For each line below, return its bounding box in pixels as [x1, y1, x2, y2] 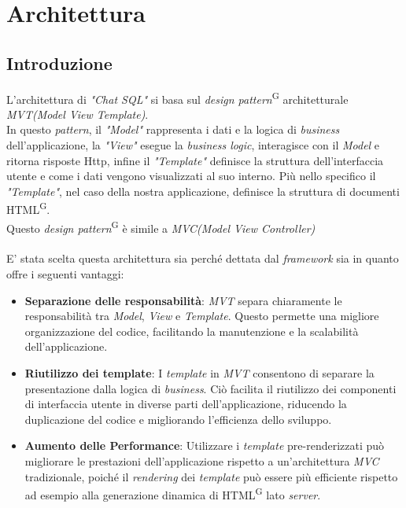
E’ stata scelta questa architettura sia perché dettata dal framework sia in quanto [6, 250, 399, 267]
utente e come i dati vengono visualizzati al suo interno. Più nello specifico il [6, 167, 376, 184]
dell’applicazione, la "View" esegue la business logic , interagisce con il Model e [6, 137, 380, 153]
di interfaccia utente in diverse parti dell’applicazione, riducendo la [24, 396, 347, 412]
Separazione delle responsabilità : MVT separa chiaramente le [24, 292, 342, 308]
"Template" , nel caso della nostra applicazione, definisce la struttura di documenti [6, 182, 400, 199]
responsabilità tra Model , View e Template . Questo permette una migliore [24, 307, 379, 324]
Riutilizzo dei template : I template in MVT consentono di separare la [24, 365, 375, 381]
